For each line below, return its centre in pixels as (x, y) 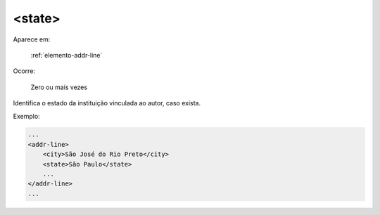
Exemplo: (26, 116)
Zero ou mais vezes (59, 87)
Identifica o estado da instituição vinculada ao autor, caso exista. (107, 103)
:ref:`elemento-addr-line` (66, 55)
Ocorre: (24, 71)
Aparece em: (32, 39)
